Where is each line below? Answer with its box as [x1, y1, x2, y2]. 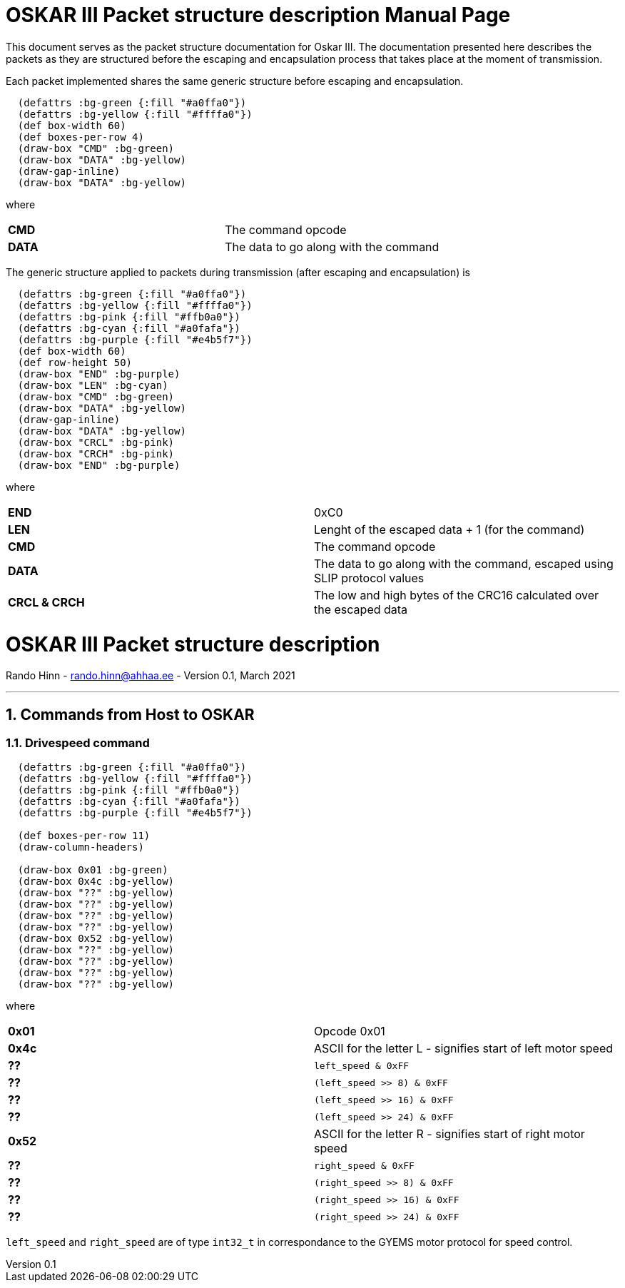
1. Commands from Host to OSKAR [6, 705, 255, 724]
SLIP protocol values [314, 570, 425, 585]
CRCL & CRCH [8, 594, 85, 609]
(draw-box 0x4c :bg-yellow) [17, 876, 175, 888]
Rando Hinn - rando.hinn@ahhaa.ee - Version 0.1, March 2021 [6, 669, 295, 682]
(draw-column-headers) [17, 841, 144, 853]
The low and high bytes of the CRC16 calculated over [314, 587, 599, 602]
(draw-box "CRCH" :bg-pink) [17, 447, 175, 460]
